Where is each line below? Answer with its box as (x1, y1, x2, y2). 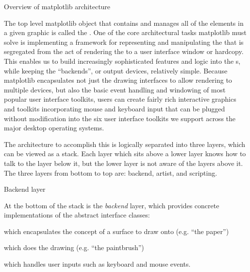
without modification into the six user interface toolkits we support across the (4, 113, 236, 123)
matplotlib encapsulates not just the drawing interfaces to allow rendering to (4, 75, 232, 85)
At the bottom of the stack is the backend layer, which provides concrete (4, 200, 219, 210)
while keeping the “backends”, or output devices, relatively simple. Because (4, 65, 228, 75)
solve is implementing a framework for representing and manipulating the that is (4, 36, 244, 47)
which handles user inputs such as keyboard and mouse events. (4, 259, 191, 269)
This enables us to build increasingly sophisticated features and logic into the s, (4, 55, 241, 66)
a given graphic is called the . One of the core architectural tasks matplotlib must (4, 27, 247, 37)
